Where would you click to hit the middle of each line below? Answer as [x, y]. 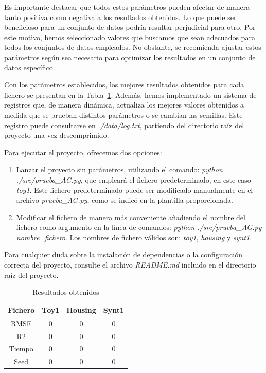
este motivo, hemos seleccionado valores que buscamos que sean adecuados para [130, 37]
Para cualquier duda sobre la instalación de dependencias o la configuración [123, 254]
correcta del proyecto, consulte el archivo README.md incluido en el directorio [130, 265]
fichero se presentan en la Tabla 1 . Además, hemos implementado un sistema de [130, 94]
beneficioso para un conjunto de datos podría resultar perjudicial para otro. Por [130, 27]
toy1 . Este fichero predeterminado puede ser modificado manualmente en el [135, 190]
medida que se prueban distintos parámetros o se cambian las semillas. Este [123, 114]
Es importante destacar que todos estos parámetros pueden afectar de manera [127, 7]
